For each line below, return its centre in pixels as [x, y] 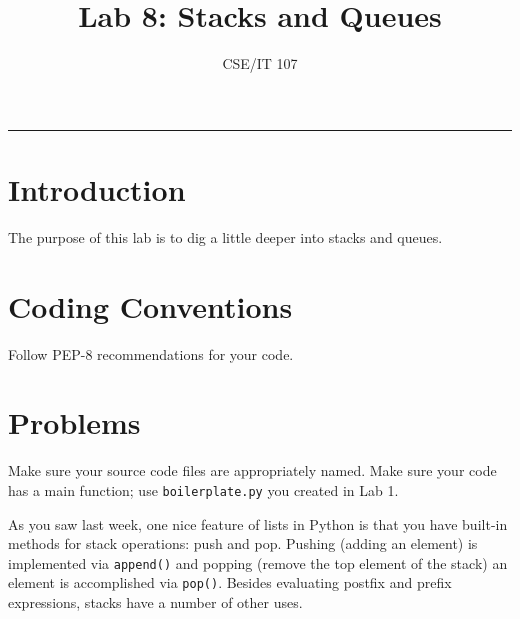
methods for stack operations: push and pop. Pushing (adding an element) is [243, 543]
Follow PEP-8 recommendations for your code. [151, 353]
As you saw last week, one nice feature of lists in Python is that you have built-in [258, 523]
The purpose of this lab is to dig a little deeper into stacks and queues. [225, 236]
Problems [74, 422]
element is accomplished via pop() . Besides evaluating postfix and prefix [230, 582]
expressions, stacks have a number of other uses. [155, 602]
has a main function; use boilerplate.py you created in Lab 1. [203, 489]
